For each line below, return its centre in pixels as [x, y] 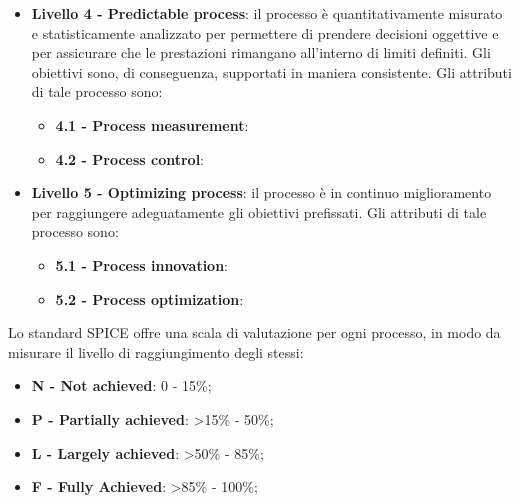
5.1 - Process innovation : [142, 264]
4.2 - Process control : [130, 158]
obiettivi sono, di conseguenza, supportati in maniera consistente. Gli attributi [271, 71]
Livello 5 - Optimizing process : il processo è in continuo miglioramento [261, 192]
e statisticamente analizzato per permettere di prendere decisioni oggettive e [265, 32]
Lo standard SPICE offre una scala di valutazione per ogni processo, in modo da [254, 332]
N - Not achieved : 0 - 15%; [121, 385]
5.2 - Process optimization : [149, 298]
